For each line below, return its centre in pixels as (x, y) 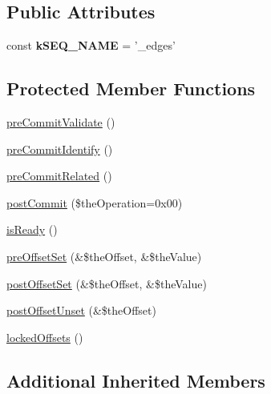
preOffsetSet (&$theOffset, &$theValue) (104, 256)
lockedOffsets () (45, 337)
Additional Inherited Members (136, 380)
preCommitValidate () (61, 122)
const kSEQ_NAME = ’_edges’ (91, 45)
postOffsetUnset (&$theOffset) (81, 310)
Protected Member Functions (131, 88)
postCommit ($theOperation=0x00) (95, 202)
